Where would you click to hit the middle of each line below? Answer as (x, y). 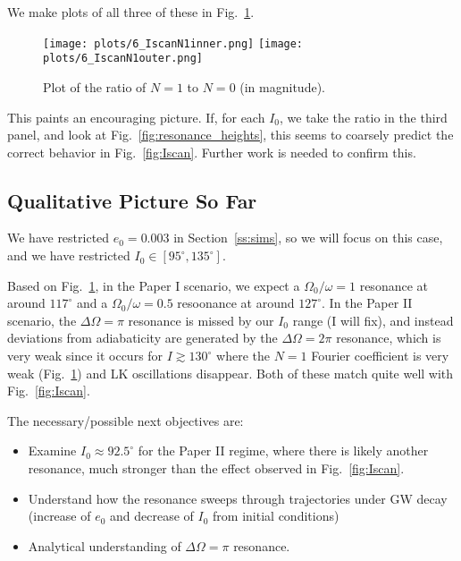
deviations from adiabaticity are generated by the (142, 338)
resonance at (394, 285)
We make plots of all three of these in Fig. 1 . (131, 12)
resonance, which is (389, 338)
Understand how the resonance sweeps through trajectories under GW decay (238, 498)
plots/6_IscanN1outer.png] (123, 59)
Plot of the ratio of (95, 86)
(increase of (59, 516)
